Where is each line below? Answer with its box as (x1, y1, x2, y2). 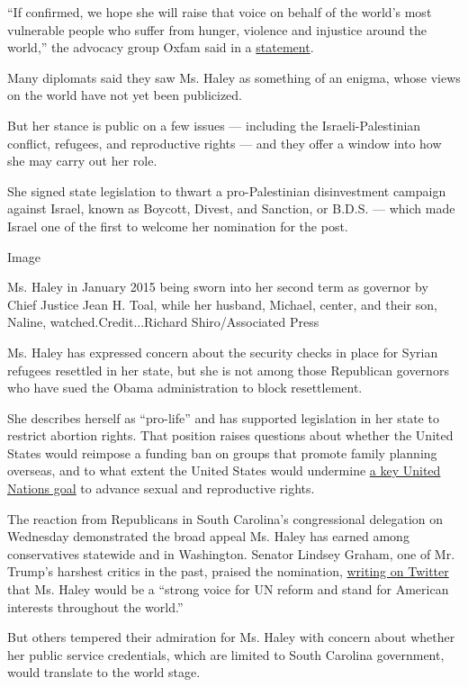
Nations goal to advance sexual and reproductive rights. (7, 479, 315, 498)
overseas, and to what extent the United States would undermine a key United (7, 461, 441, 480)
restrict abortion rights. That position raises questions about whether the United (7, 426, 454, 445)
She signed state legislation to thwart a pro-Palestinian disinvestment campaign (7, 181, 446, 200)
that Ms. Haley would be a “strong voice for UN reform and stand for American (7, 580, 449, 599)
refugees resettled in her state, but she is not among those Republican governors (7, 360, 449, 379)
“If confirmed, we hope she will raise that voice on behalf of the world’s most (7, 3, 432, 21)
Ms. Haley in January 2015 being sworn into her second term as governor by (7, 277, 428, 296)
